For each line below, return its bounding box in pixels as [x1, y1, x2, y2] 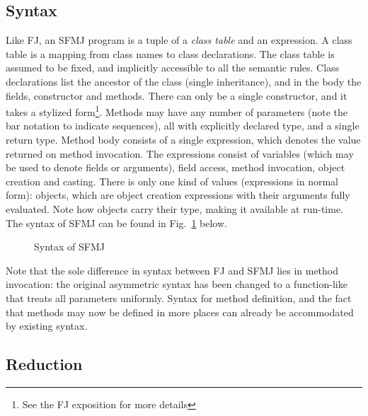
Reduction [6, 353, 83, 375]
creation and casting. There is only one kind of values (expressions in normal [6, 173, 339, 188]
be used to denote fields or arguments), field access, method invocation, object [6, 160, 345, 175]
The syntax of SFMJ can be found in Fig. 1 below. [6, 215, 227, 230]
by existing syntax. [6, 318, 88, 333]
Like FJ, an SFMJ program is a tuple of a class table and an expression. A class [6, 33, 352, 47]
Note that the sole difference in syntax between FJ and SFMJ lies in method [6, 262, 339, 277]
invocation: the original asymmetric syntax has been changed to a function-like [6, 277, 347, 291]
